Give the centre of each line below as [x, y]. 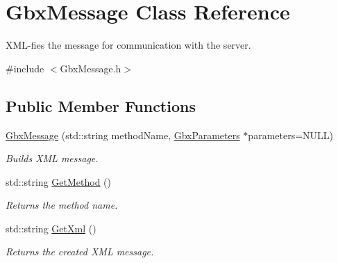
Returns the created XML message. [80, 252]
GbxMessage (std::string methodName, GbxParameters [123, 135]
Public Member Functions [101, 105]
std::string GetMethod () [59, 181]
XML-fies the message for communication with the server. [128, 45]
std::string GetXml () [51, 228]
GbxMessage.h [91, 68]
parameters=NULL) [291, 135]
